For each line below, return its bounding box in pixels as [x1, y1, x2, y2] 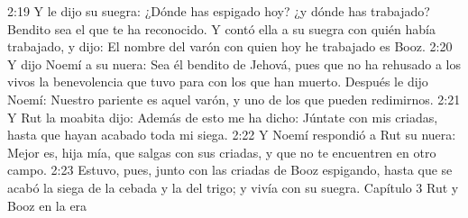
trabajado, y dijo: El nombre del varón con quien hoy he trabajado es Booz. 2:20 [7, 37, 453, 56]
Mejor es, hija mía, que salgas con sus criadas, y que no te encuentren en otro [7, 142, 436, 161]
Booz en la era [7, 195, 87, 214]
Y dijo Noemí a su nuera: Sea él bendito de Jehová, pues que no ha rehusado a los [7, 54, 462, 73]
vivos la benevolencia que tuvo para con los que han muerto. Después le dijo [7, 72, 428, 91]
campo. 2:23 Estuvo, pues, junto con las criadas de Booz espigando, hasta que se [7, 160, 453, 179]
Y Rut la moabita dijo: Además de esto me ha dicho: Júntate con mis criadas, [7, 107, 438, 126]
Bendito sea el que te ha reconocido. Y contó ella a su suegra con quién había [7, 19, 436, 38]
